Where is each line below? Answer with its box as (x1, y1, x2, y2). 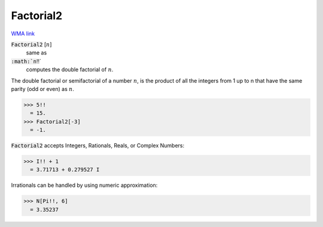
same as (26, 49, 47, 56)
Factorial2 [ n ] (11, 41, 52, 48)
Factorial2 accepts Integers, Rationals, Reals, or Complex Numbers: (11, 142, 185, 149)
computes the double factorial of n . (26, 66, 114, 73)
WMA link (11, 30, 35, 37)
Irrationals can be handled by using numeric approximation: (11, 181, 158, 189)
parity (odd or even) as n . (11, 85, 75, 92)
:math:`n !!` (11, 57, 42, 65)
